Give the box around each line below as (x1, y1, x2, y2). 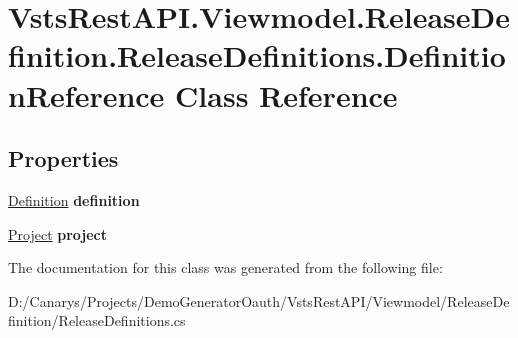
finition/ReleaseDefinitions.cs (8, 310, 186, 331)
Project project (8, 223, 108, 244)
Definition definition (8, 189, 140, 210)
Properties (8, 143, 119, 174)
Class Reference (175, 74, 398, 115)
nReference (8, 74, 165, 115)
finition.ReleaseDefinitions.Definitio (8, 35, 506, 76)
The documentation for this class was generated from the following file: (8, 257, 443, 278)
